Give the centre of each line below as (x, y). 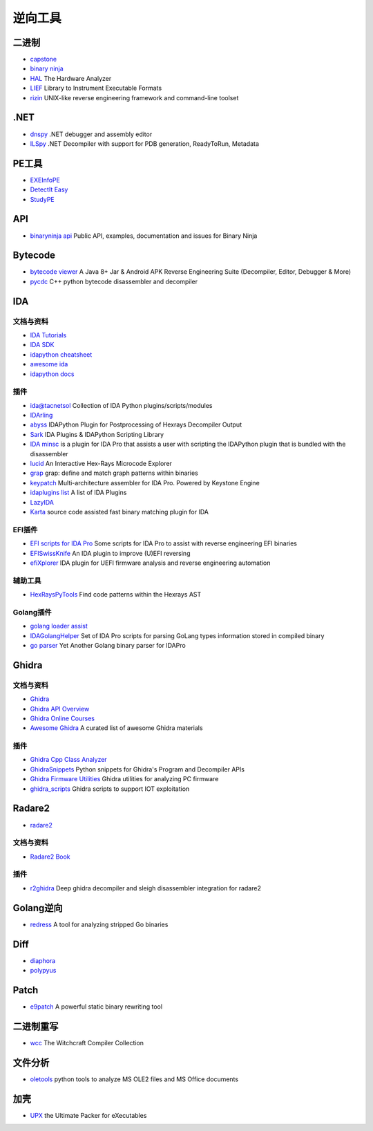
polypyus (43, 970)
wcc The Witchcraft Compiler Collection (87, 1043)
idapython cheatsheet (61, 354)
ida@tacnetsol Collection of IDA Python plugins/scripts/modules (121, 405)
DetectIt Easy (49, 189)
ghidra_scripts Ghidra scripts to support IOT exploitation (110, 789)
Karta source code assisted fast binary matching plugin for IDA (119, 512)
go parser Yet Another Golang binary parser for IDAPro (108, 645)
